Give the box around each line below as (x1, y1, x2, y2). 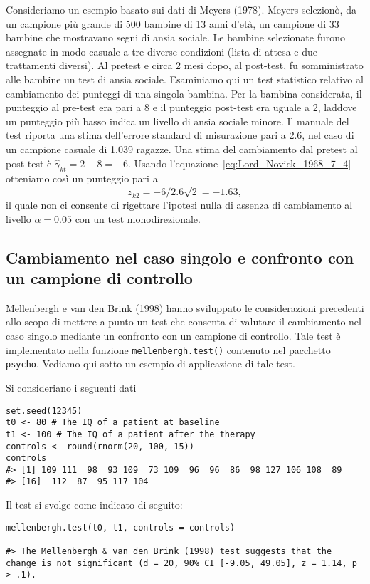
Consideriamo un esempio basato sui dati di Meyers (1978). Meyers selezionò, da (6, 2, 356, 16)
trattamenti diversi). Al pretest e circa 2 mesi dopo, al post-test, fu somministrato (6, 58, 364, 73)
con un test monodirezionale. (75, 211, 201, 226)
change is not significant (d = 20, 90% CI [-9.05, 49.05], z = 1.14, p (6, 558, 357, 568)
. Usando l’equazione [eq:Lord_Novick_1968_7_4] (128, 155, 351, 170)
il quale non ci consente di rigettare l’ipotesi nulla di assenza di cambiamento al (6, 197, 353, 212)
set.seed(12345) (6, 405, 83, 416)
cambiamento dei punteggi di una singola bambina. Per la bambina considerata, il (6, 85, 362, 100)
